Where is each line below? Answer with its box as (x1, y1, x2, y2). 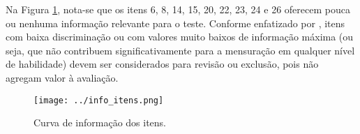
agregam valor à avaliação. (6, 70, 119, 84)
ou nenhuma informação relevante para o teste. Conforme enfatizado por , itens (6, 15, 345, 30)
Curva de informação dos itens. (33, 115, 167, 130)
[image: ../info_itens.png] (33, 95, 164, 105)
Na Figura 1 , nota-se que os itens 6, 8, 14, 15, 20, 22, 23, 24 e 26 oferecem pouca (6, 2, 350, 16)
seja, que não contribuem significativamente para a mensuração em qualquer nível (6, 43, 355, 57)
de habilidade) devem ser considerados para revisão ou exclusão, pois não (6, 57, 319, 71)
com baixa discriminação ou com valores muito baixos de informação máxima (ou (6, 29, 354, 44)
